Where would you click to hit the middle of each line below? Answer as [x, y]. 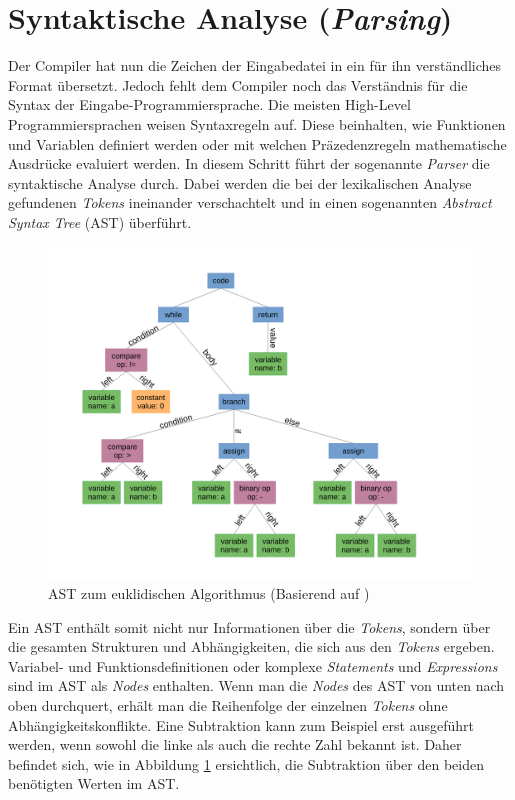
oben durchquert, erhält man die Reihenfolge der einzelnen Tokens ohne [228, 704]
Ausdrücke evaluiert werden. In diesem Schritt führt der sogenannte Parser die [249, 163]
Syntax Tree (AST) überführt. [100, 221]
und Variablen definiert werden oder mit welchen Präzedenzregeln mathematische [257, 143]
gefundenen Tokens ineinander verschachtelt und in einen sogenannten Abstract [250, 202]
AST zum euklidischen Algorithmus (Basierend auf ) [209, 592]
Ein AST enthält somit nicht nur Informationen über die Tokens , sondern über [249, 626]
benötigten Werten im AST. [94, 783]
